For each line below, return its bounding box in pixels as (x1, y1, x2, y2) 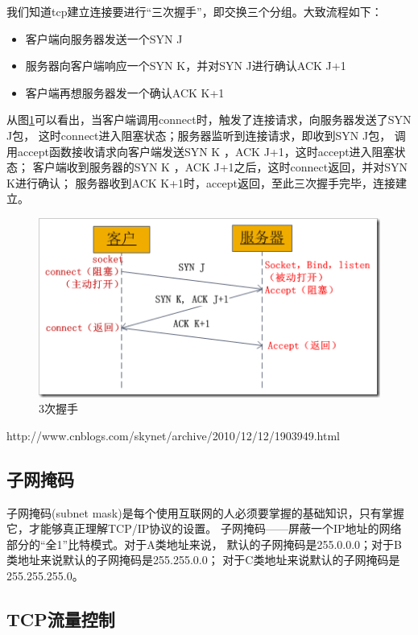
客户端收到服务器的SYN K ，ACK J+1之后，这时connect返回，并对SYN (32, 159, 408, 175)
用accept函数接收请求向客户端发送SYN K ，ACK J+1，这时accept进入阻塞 (6, 142, 395, 159)
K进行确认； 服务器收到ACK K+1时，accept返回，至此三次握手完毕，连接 (6, 174, 395, 191)
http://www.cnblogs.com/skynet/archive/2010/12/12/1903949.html (6, 427, 340, 443)
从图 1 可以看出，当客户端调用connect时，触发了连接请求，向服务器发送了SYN (6, 111, 412, 128)
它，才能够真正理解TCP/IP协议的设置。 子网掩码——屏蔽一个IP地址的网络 (6, 520, 402, 537)
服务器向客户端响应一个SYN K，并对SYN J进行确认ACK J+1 (25, 57, 346, 74)
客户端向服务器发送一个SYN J (25, 30, 183, 47)
